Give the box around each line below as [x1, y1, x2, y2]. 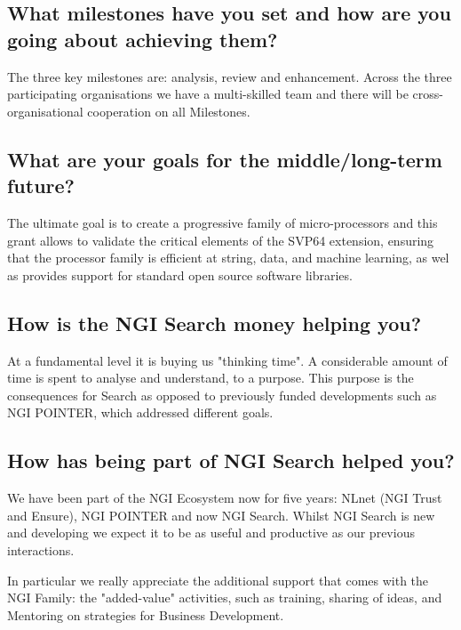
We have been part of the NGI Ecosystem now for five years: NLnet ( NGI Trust [7, 489, 442, 507]
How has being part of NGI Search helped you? [7, 447, 455, 474]
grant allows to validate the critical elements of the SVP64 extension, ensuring [7, 230, 434, 249]
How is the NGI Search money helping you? [7, 309, 422, 336]
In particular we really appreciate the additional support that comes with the [7, 570, 429, 589]
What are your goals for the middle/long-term [7, 145, 442, 173]
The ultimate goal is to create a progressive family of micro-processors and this [7, 213, 438, 231]
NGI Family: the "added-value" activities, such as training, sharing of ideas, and [7, 588, 442, 607]
